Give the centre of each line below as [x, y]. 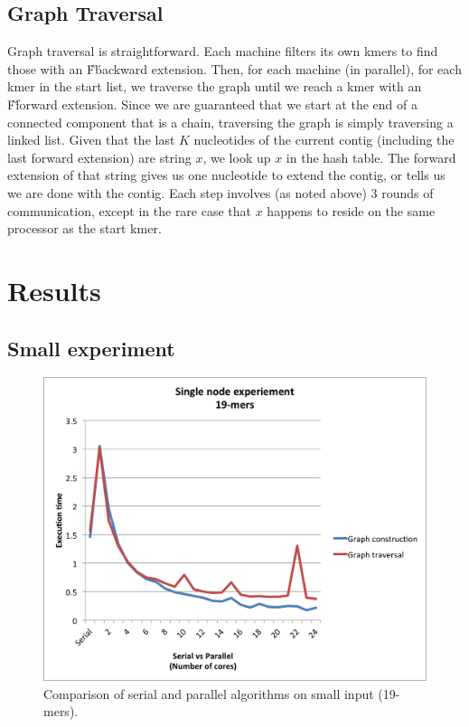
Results [54, 290]
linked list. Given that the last [91, 140]
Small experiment [91, 348]
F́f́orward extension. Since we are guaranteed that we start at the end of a [212, 104]
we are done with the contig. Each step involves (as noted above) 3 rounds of [220, 192]
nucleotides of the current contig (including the [324, 140]
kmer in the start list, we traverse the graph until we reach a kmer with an [215, 86]
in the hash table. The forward [371, 157]
